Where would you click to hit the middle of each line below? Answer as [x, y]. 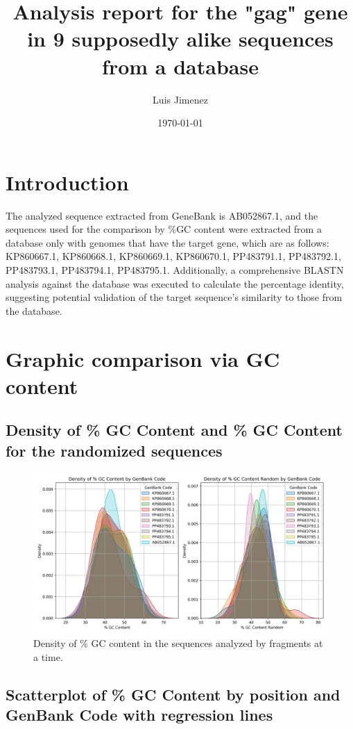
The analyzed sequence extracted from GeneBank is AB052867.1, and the [162, 215]
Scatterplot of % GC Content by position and [173, 694]
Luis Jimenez [180, 99]
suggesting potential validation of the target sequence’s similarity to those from [174, 297]
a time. [48, 656]
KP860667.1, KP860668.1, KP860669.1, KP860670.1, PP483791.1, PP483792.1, [173, 256]
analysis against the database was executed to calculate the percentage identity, [175, 283]
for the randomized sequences [114, 450]
